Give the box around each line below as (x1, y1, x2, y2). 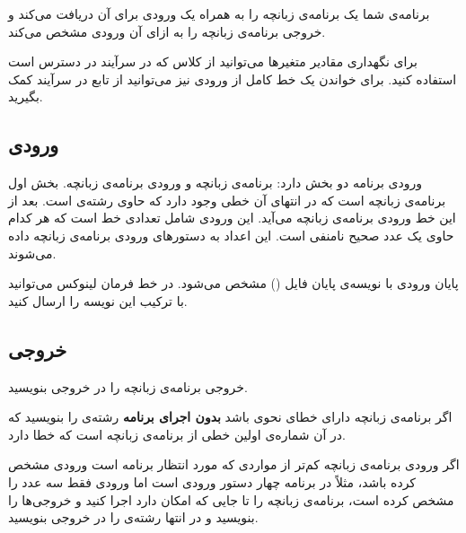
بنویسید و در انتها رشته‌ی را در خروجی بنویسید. (8, 508, 259, 527)
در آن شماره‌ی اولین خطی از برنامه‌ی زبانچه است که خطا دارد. (8, 424, 346, 443)
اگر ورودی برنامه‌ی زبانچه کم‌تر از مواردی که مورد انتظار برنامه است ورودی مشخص (8, 455, 460, 474)
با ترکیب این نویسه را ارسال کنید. (8, 291, 188, 310)
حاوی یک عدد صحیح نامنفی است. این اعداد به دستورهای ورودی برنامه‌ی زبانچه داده (8, 225, 454, 244)
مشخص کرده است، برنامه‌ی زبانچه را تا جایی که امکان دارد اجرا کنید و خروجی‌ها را (8, 490, 454, 509)
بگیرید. (8, 87, 43, 106)
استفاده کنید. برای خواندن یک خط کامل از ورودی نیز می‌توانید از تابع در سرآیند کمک (8, 69, 457, 88)
